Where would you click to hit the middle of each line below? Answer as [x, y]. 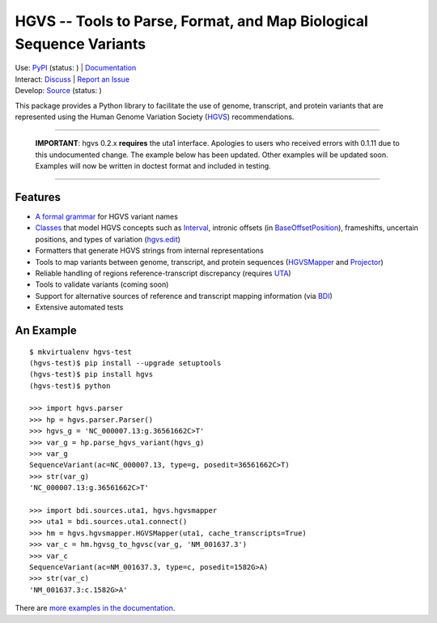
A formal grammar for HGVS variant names [106, 216]
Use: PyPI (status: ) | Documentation [76, 68]
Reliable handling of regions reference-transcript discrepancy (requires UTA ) [163, 273]
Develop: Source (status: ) [59, 91]
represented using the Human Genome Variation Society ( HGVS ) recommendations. [155, 117]
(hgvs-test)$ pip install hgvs [91, 374]
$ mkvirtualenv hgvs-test [81, 352]
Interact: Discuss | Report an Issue [72, 79]
